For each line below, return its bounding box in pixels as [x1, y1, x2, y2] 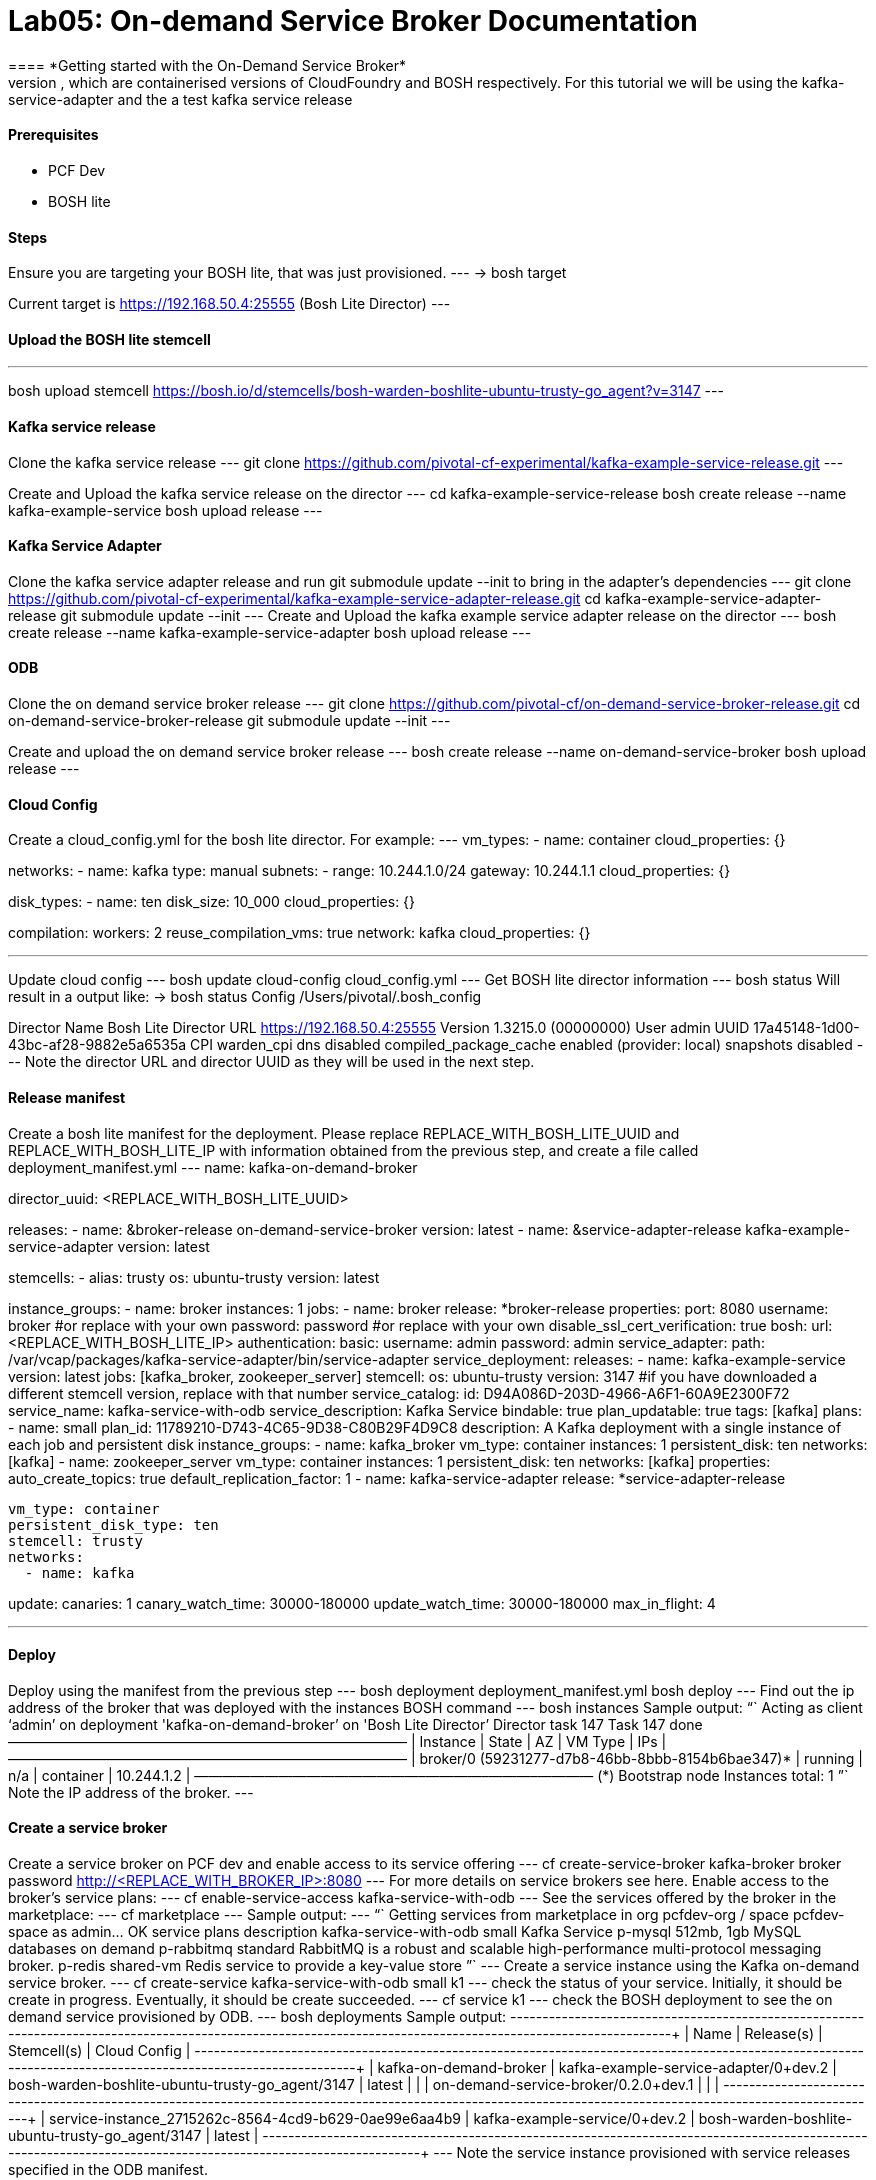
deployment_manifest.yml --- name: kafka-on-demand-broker [8, 1158, 418, 1176]
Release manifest [8, 1088, 126, 1106]
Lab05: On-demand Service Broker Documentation [8, 4, 698, 38]
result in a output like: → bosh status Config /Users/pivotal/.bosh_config [8, 988, 482, 1006]
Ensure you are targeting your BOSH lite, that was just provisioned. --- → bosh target [8, 264, 567, 282]
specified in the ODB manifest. [8, 2160, 208, 2178]
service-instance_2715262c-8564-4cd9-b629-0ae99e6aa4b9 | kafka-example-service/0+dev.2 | [49, 2109, 695, 2127]
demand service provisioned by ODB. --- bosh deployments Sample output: [8, 2007, 507, 2025]
